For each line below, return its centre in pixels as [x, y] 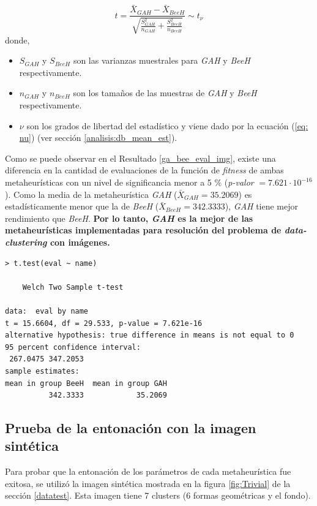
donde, [17, 40]
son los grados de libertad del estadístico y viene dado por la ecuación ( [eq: [167, 125]
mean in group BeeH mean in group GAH [86, 383]
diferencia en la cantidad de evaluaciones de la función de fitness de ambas [144, 170]
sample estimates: [42, 371]
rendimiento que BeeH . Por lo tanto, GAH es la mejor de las [129, 218]
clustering [26, 242]
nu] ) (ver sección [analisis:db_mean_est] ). [98, 138]
